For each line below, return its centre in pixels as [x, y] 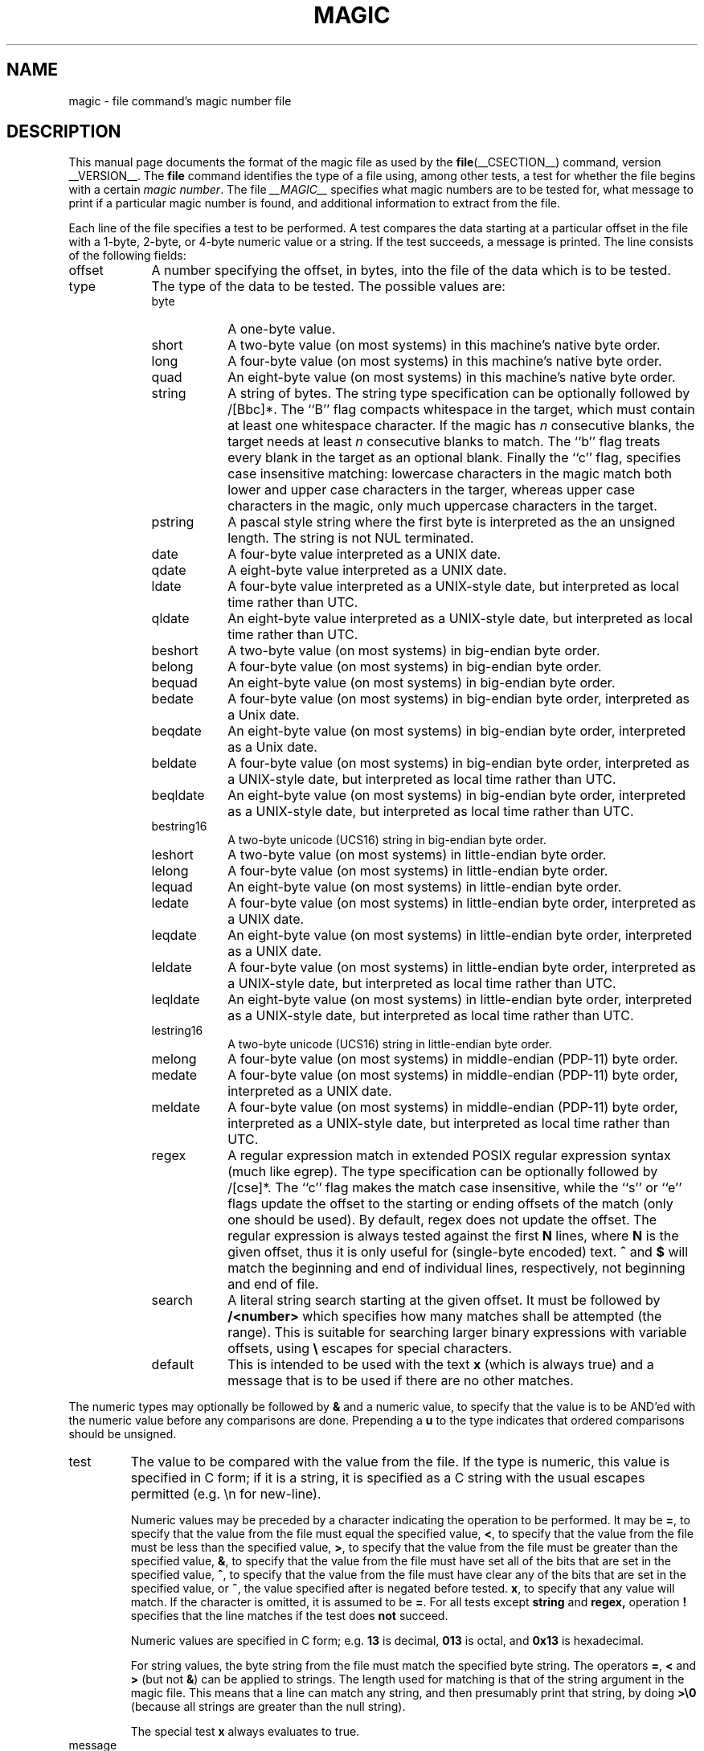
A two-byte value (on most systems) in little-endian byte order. [417, 855]
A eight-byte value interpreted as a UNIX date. [367, 570]
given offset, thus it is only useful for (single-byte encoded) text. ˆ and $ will [458, 1252]
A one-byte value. [282, 329]
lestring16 [177, 1031]
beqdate [176, 731]
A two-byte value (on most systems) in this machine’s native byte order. [444, 345]
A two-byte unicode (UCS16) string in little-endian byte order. [390, 1044]
